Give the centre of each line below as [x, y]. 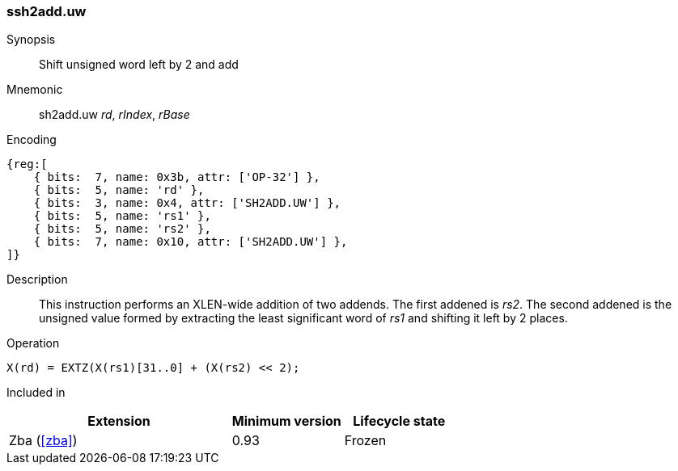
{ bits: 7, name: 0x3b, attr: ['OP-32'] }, [177, 177]
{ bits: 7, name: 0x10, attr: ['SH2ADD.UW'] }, [191, 242]
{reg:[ [27, 164]
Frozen [365, 441]
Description [37, 280]
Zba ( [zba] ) [43, 441]
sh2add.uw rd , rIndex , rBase [114, 115]
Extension [119, 421]
